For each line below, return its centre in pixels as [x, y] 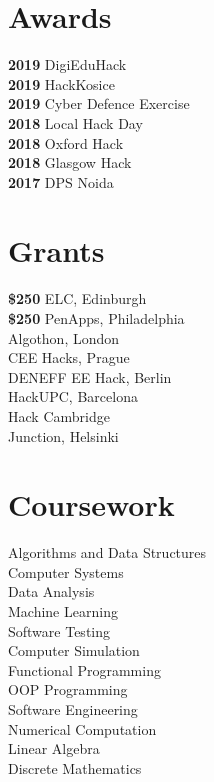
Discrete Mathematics [75, 767]
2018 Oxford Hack [66, 142]
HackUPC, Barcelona [73, 396]
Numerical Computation [82, 728]
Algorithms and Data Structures [107, 552]
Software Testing [59, 630]
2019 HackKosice [61, 83]
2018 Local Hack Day [75, 122]
